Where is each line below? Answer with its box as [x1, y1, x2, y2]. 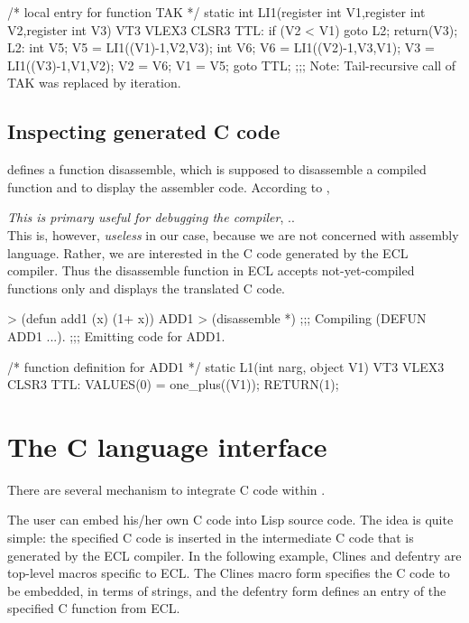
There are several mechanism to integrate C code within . [7, 479, 326, 498]
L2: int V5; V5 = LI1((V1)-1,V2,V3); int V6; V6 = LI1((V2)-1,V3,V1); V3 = [7, 38, 435, 57]
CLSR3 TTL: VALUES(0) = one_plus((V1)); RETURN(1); [7, 375, 339, 394]
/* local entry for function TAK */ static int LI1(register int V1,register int [7, 3, 426, 21]
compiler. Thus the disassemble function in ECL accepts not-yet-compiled [7, 261, 415, 280]
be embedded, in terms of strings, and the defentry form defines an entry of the [7, 581, 446, 600]
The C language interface [7, 427, 327, 464]
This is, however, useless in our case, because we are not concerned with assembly [7, 225, 459, 244]
